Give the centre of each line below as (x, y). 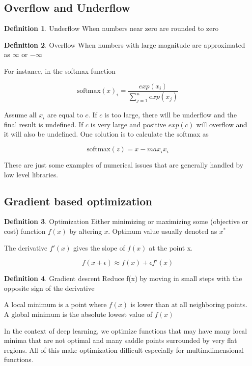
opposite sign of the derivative (49, 288)
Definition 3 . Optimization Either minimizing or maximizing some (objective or (126, 221)
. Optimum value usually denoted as (163, 231)
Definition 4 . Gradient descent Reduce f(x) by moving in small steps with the (123, 278)
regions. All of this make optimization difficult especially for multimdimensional (124, 350)
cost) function (25, 231)
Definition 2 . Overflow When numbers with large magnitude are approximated (125, 44)
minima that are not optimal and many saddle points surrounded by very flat (121, 340)
